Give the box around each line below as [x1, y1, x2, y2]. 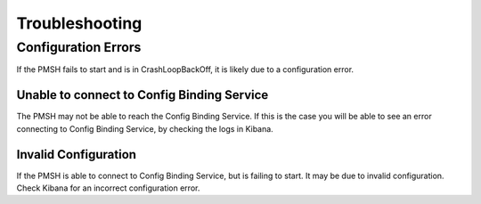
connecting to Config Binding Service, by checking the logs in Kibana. [16, 123, 273, 134]
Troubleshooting [16, 13, 143, 33]
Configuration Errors [16, 39, 142, 55]
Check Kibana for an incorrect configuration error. [16, 183, 200, 193]
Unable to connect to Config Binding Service [16, 87, 269, 102]
